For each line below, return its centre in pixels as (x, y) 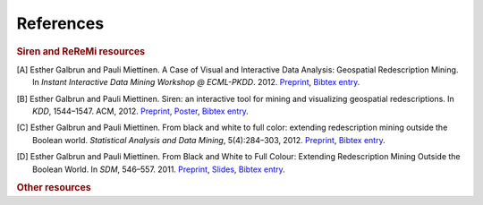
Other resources (54, 188)
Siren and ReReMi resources (81, 51)
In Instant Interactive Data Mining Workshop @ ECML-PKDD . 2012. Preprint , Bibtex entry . (196, 82)
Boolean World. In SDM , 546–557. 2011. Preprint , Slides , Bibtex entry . (159, 169)
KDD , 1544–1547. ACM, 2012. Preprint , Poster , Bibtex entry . (141, 111)
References (60, 23)
